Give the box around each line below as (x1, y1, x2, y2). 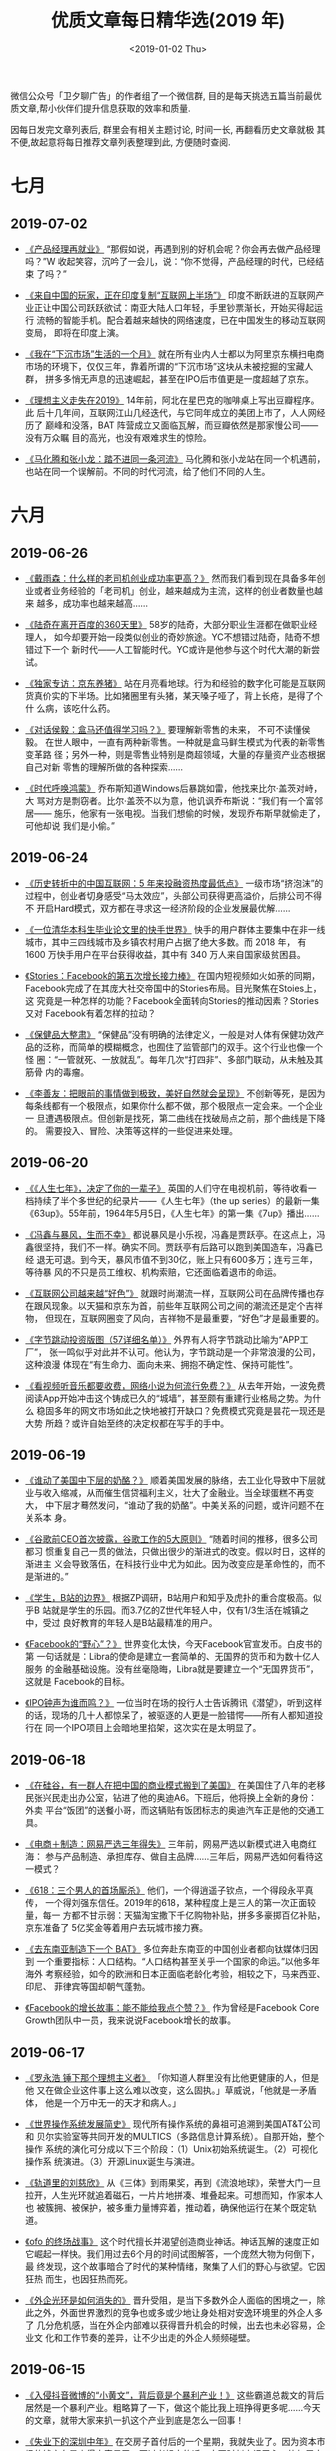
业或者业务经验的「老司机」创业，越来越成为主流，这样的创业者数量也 (24, 584, 315, 596)
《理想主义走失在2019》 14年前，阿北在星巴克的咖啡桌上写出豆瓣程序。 (24, 394, 320, 406)
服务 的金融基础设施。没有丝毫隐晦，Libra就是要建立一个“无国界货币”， (24, 1663, 320, 1675)
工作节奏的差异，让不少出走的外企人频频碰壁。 (62, 2332, 256, 2343)
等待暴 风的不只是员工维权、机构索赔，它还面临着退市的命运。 (24, 1266, 282, 1278)
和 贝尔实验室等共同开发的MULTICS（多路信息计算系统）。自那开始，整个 (24, 2131, 325, 2142)
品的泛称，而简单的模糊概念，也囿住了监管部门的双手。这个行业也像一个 (24, 1041, 323, 1053)
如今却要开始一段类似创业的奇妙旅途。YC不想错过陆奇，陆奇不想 (53, 631, 320, 643)
